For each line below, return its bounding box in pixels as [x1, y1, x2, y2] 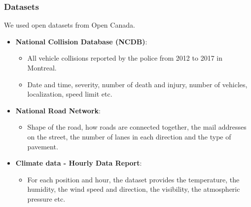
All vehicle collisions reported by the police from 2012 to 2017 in [27, 53, 222, 63]
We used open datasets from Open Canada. [4, 20, 135, 30]
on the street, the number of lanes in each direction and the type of [27, 131, 231, 141]
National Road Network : [15, 105, 101, 115]
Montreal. [27, 63, 57, 72]
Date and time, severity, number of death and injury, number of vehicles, [27, 79, 248, 89]
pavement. [27, 141, 58, 151]
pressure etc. [27, 193, 66, 204]
